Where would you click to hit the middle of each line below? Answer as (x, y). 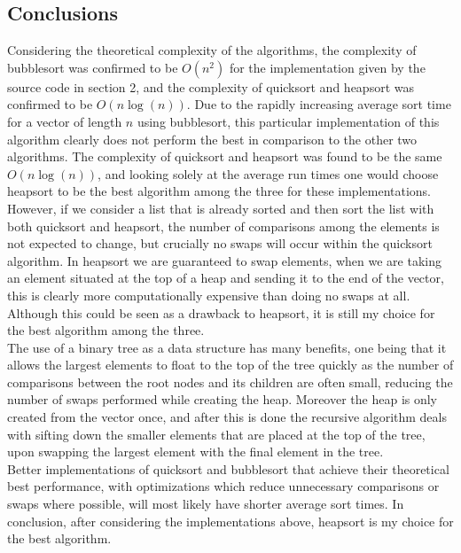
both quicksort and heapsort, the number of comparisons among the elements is (223, 226)
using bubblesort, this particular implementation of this (288, 121)
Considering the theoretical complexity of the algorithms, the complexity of (212, 50)
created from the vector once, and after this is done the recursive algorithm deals (227, 417)
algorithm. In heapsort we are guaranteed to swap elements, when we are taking (224, 260)
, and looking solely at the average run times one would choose (268, 173)
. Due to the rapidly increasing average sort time (319, 104)
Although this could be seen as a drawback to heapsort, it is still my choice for (221, 312)
